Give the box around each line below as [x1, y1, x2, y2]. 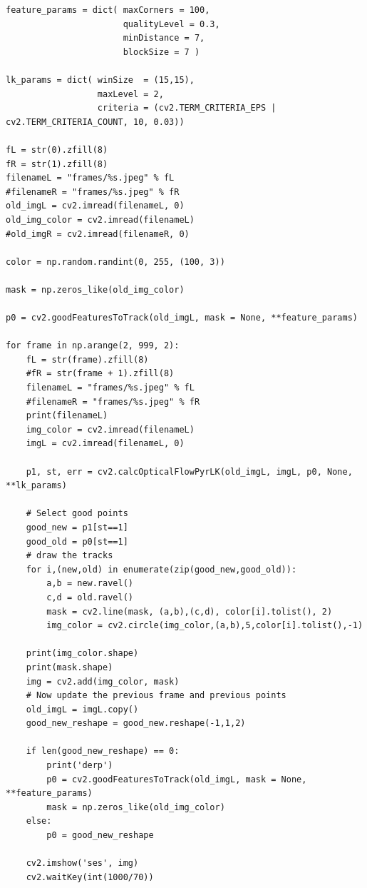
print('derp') [46, 760, 113, 771]
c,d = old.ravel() [46, 592, 133, 602]
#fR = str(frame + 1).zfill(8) [26, 368, 175, 379]
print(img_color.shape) [26, 648, 139, 659]
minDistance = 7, [123, 33, 205, 44]
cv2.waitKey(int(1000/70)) [26, 872, 154, 882]
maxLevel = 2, [97, 89, 164, 99]
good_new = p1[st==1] [26, 522, 128, 533]
